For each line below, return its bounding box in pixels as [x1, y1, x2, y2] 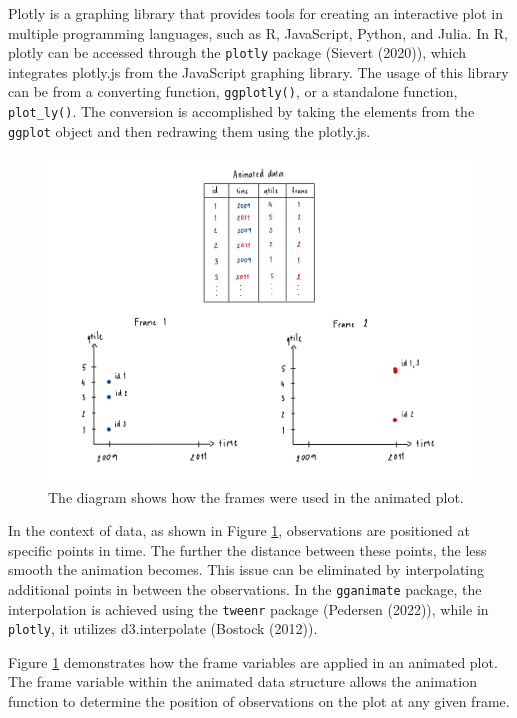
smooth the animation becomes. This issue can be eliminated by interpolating [8, 559, 485, 580]
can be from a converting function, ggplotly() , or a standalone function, [8, 81, 458, 102]
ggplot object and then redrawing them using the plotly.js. [8, 120, 371, 141]
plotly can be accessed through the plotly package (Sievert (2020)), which [8, 42, 467, 63]
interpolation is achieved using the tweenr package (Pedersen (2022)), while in [8, 598, 489, 619]
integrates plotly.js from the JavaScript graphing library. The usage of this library [8, 61, 509, 82]
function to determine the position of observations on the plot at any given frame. [8, 691, 510, 712]
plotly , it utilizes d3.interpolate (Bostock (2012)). [8, 618, 318, 639]
